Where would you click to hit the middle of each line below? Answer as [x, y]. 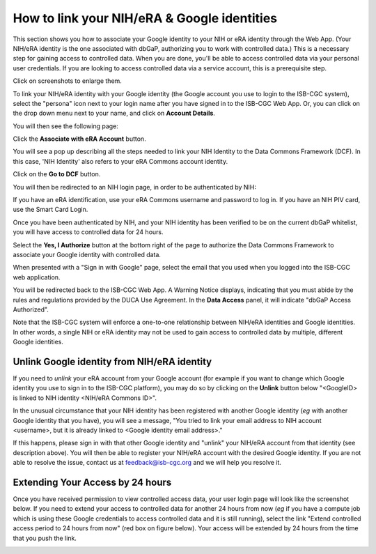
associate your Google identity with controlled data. [87, 254]
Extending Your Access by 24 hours [92, 482]
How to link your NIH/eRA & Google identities [145, 18]
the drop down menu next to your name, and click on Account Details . [114, 113]
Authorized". [31, 309]
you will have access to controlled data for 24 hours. [88, 232]
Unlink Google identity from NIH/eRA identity [112, 361]
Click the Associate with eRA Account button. [79, 139]
